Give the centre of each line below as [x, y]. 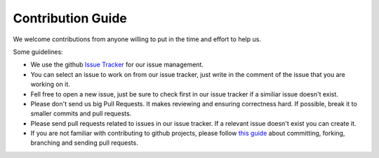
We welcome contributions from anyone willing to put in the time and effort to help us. [137, 39]
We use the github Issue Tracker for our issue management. [117, 65]
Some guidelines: [38, 52]
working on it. [50, 85]
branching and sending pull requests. [84, 143]
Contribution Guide [70, 18]
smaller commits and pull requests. [81, 114]
